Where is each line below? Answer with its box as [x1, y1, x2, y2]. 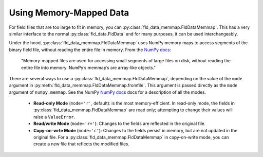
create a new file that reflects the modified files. [33, 141, 130, 147]
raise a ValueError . [33, 114, 75, 120]
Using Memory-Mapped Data [9, 7, 129, 18]
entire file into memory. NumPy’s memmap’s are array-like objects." [21, 65, 156, 70]
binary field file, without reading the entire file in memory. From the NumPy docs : [9, 47, 171, 52]
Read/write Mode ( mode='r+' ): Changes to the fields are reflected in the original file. [33, 121, 206, 126]
